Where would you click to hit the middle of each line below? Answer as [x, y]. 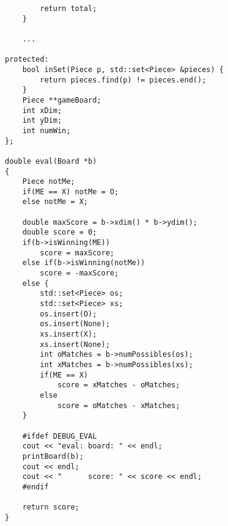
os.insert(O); [68, 314]
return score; [51, 507]
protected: [27, 60]
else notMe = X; [55, 202]
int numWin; [46, 130]
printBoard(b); [53, 456]
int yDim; [42, 121]
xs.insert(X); [68, 334]
